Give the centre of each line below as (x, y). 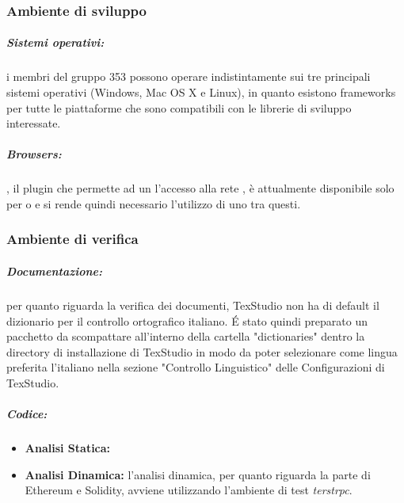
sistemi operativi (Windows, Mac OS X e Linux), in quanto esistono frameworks (201, 92)
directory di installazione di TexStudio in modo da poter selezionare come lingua (202, 351)
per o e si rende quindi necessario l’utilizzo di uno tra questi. (154, 203)
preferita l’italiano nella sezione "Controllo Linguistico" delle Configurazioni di (196, 367)
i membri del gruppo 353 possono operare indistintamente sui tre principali (189, 76)
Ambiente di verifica (72, 239)
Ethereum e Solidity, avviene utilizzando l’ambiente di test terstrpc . (189, 490)
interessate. (34, 123)
